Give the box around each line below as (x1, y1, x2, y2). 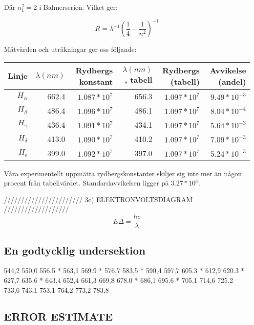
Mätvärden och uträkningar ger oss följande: (4, 44, 137, 54)
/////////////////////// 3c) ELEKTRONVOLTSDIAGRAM (4, 194, 193, 204)
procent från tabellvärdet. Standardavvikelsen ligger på (4, 178, 169, 188)
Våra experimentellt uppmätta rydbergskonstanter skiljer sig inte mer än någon (4, 168, 242, 178)
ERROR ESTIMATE (4, 308, 113, 324)
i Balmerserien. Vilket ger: (39, 2, 118, 12)
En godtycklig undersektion (4, 242, 146, 257)
